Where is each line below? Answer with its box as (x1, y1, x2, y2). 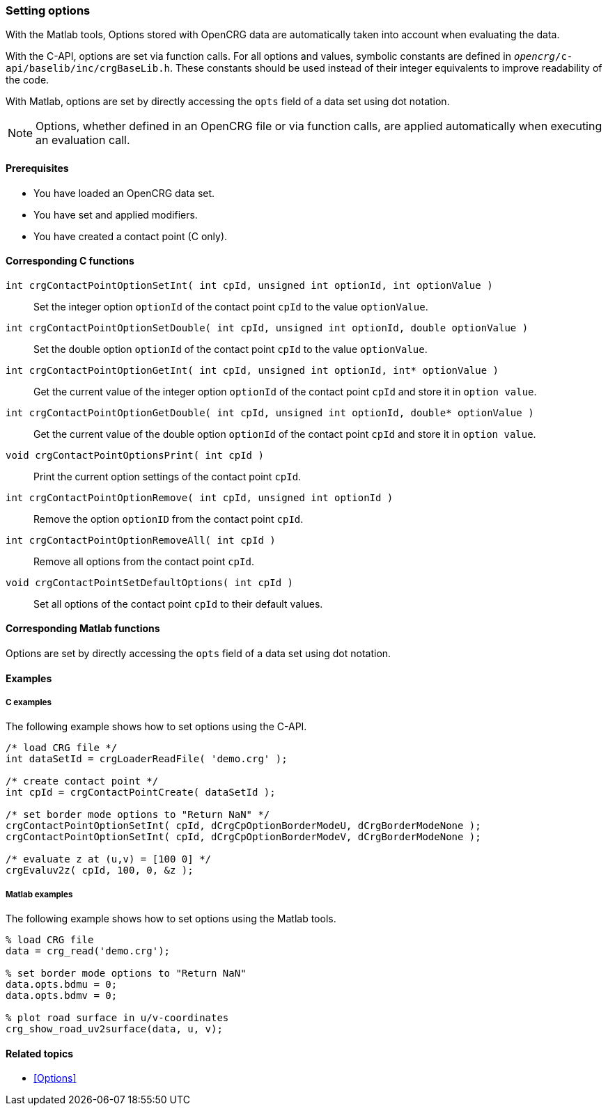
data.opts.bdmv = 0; (6, 990, 118, 1002)
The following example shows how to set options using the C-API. (6, 720, 307, 733)
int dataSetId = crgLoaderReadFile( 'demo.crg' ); (6, 753, 288, 765)
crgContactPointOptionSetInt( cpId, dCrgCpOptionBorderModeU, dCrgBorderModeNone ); (6, 820, 481, 832)
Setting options (6, 3, 91, 17)
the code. (6, 74, 49, 86)
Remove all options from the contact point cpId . (33, 555, 254, 567)
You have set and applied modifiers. (33, 208, 198, 221)
